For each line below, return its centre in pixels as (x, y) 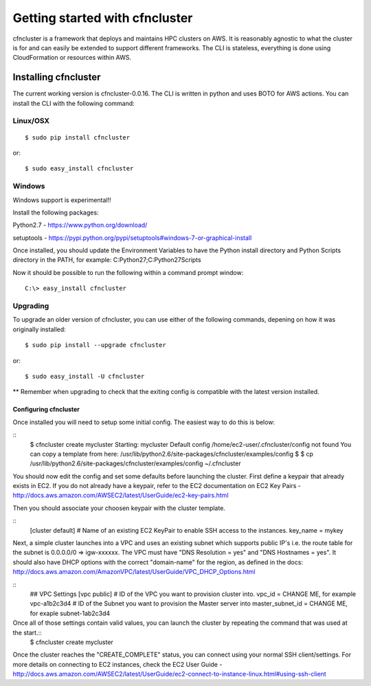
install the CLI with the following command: (74, 103)
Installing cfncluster (57, 77)
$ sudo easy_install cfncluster (79, 169)
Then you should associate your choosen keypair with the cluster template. (119, 508)
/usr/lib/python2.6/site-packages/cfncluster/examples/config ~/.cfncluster (135, 463)
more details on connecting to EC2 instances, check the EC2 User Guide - (117, 664)
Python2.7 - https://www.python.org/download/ (80, 225)
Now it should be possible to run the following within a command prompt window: (128, 272)
